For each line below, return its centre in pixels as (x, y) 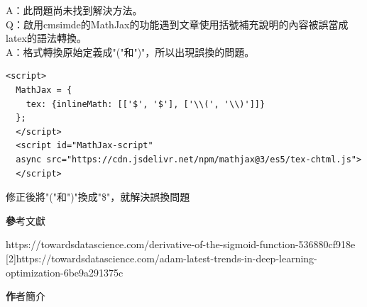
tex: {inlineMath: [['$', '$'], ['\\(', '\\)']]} (146, 104)
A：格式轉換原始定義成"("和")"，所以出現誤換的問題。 (130, 51)
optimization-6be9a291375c (65, 272)
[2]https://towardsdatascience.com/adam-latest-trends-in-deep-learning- (161, 258)
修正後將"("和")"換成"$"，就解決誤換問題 (98, 197)
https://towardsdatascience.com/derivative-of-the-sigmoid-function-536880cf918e (181, 244)
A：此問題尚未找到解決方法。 (74, 10)
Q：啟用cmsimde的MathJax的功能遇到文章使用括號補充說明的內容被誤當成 (177, 24)
